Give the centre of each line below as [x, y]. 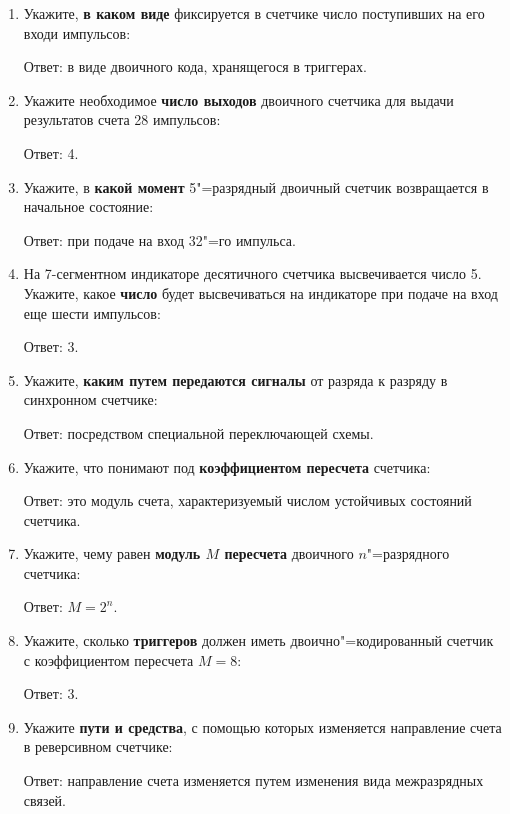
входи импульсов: [77, 32]
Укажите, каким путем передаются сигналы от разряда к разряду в [235, 379]
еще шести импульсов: [92, 312]
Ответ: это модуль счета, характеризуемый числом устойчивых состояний [247, 500]
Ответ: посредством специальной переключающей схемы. [198, 432]
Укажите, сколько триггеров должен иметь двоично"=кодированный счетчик [258, 640]
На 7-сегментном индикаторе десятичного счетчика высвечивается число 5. [252, 273]
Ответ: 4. [51, 152]
